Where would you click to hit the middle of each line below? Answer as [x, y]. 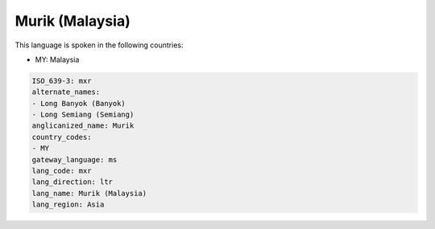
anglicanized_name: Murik [83, 126]
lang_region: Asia [68, 204]
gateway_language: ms [75, 159]
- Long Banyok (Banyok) [79, 103]
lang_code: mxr [62, 171]
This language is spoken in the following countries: [99, 45]
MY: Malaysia [57, 59]
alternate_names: [66, 92]
